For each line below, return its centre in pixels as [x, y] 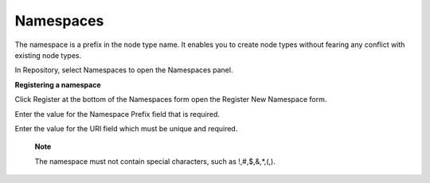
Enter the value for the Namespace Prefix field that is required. [117, 114]
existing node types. [48, 55]
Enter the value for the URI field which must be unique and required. [126, 128]
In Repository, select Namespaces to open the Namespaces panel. [124, 70]
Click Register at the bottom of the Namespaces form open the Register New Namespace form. [171, 99]
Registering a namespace [58, 84]
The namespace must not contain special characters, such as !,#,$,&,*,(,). [155, 161]
